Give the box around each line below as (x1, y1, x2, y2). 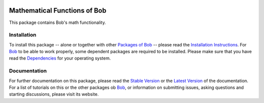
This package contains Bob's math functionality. (9, 20, 106, 25)
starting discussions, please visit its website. (9, 91, 99, 97)
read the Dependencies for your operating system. (9, 55, 111, 61)
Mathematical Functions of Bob (9, 6, 107, 15)
